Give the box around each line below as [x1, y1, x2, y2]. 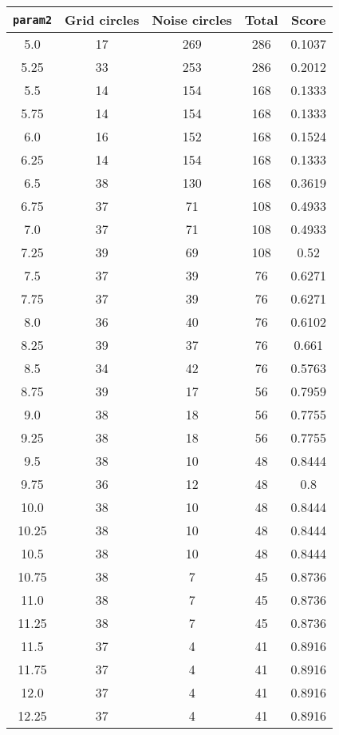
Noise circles [152, 10, 232, 29]
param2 [13, 13, 53, 26]
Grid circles [65, 10, 140, 29]
